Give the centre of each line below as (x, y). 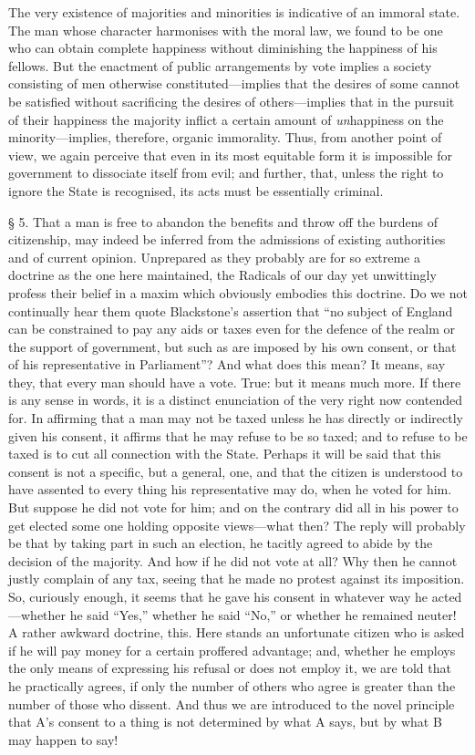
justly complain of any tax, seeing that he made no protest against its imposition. (237, 579)
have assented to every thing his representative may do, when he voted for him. (230, 489)
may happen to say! (63, 739)
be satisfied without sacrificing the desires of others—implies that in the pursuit (232, 101)
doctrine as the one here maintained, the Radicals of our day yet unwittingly (222, 275)
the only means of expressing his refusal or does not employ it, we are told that (230, 668)
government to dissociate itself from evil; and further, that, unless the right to (226, 173)
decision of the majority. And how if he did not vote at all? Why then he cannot (233, 560)
